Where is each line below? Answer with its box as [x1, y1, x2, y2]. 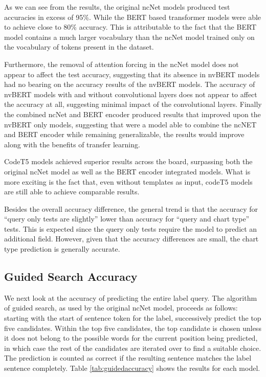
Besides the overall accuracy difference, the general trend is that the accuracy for [4, 203, 258, 214]
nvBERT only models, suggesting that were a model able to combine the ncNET [4, 119, 257, 129]
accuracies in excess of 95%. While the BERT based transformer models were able [4, 11, 261, 22]
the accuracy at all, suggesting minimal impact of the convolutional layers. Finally [4, 99, 262, 109]
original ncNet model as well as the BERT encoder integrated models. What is [4, 166, 251, 176]
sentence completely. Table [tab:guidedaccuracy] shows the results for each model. [4, 363, 260, 373]
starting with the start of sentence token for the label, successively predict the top [4, 313, 261, 323]
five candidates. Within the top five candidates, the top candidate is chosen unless [4, 322, 261, 333]
